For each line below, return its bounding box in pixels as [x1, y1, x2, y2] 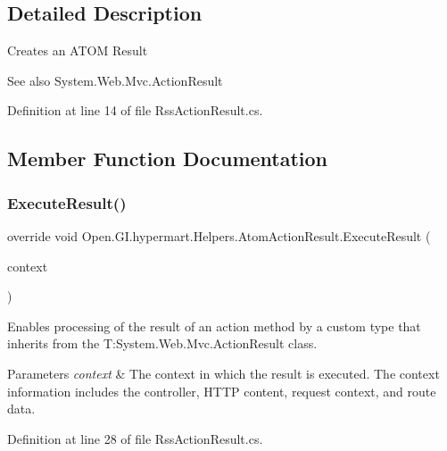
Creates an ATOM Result [7, 41, 148, 60]
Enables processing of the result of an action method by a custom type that [7, 316, 421, 335]
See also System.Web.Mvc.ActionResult [7, 71, 223, 89]
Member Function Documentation [7, 145, 328, 172]
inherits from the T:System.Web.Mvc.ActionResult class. [7, 334, 318, 353]
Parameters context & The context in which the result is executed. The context [7, 363, 440, 382]
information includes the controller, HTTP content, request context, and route [7, 381, 436, 400]
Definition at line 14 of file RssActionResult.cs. [7, 101, 263, 120]
